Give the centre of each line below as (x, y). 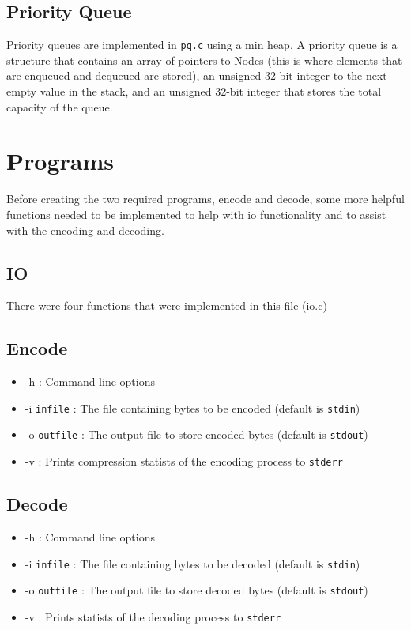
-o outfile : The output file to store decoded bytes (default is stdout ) (196, 590)
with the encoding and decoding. (85, 230)
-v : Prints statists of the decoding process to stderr (153, 616)
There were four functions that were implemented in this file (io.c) (167, 306)
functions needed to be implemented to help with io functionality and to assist (196, 214)
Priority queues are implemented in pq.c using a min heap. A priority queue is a (202, 45)
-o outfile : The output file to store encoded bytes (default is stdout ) (196, 434)
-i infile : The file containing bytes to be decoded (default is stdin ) (192, 563)
